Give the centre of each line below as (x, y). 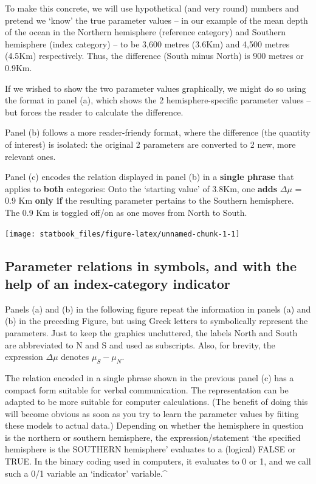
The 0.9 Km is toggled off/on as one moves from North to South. (126, 212)
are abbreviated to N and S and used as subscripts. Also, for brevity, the (140, 344)
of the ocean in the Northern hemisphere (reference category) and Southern (145, 32)
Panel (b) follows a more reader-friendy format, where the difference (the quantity (158, 132)
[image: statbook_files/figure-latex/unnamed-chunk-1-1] (122, 234)
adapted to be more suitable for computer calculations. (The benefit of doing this (156, 402)
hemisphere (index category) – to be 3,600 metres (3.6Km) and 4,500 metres (147, 43)
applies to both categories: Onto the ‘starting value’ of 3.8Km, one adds (141, 188)
